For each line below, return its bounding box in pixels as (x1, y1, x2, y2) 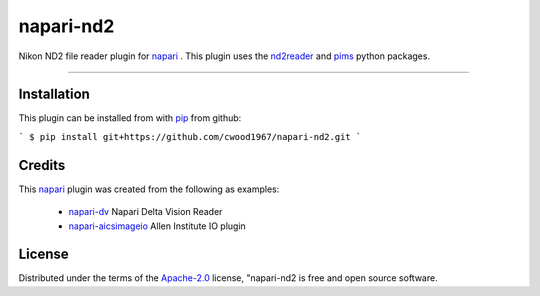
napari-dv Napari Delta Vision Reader (68, 206, 223, 218)
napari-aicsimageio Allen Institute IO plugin (68, 220, 247, 232)
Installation (18, 86, 90, 103)
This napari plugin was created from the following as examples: (18, 183, 280, 195)
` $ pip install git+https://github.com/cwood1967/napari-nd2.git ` (18, 131, 362, 142)
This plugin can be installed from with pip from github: (18, 112, 242, 124)
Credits (18, 156, 66, 174)
